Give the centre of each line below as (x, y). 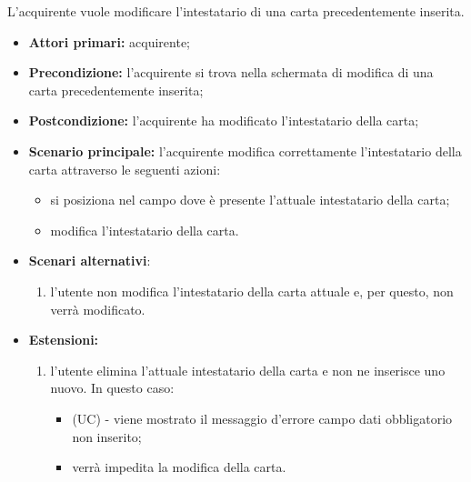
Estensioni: (64, 340)
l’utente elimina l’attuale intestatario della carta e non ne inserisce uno (248, 370)
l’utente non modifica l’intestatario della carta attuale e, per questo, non (252, 291)
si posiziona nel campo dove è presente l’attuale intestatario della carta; (250, 200)
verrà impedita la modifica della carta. (179, 467)
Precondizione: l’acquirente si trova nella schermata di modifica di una (231, 72)
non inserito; (107, 436)
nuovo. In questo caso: (112, 388)
